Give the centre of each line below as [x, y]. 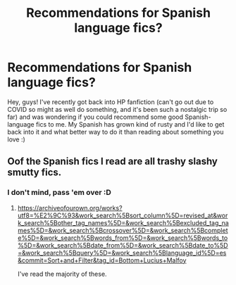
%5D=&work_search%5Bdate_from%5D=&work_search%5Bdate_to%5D [123, 245]
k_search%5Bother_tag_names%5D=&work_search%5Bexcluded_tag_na [123, 222]
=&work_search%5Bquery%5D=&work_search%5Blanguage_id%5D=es [122, 253]
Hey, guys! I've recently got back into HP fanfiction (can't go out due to [111, 102]
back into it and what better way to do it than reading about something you [116, 132]
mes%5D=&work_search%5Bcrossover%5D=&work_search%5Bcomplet [123, 230]
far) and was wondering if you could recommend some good [95, 117]
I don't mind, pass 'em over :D [59, 193]
